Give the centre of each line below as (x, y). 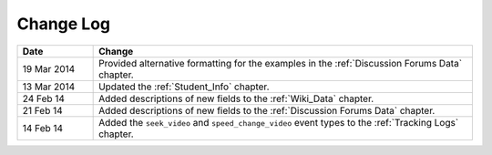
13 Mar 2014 (49, 87)
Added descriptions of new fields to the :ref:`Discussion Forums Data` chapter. (267, 110)
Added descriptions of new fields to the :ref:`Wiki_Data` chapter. (236, 98)
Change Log (64, 24)
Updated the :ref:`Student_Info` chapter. (184, 87)
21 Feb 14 (42, 110)
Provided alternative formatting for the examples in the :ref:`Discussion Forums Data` (281, 63)
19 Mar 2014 (49, 68)
